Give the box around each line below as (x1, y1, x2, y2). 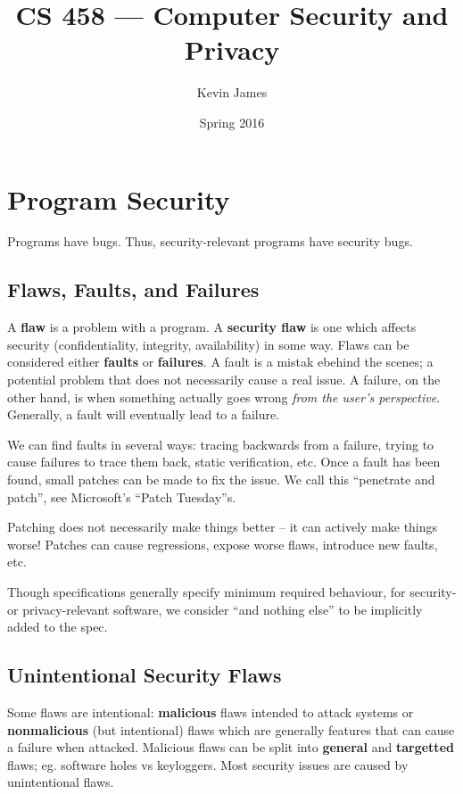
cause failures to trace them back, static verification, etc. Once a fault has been (7, 452, 441, 471)
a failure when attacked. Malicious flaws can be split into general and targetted (7, 738, 454, 757)
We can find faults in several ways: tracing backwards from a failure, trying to (7, 434, 434, 453)
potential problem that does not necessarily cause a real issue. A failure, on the (7, 370, 441, 389)
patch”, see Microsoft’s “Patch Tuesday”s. (7, 487, 236, 506)
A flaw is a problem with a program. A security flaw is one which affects (7, 318, 417, 336)
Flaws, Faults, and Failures (7, 276, 260, 303)
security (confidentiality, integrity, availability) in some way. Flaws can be (7, 335, 409, 353)
